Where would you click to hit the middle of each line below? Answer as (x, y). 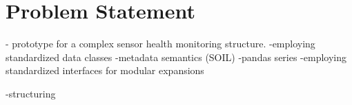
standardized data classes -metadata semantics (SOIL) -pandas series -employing (176, 57)
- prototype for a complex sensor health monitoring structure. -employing (160, 44)
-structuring (31, 93)
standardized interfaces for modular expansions (105, 70)
